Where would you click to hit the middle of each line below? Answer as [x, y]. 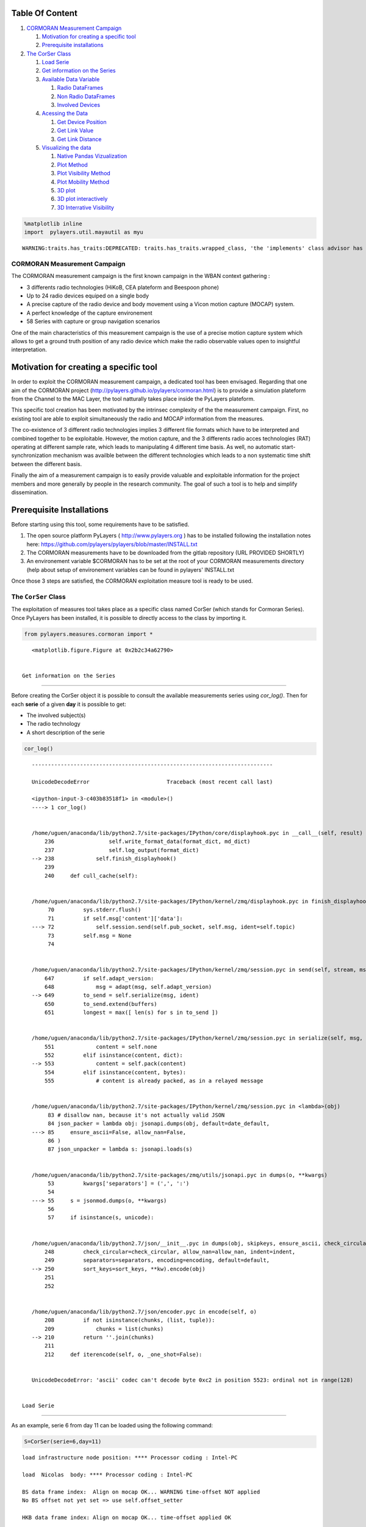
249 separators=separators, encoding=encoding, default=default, [157, 1260]
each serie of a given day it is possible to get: [69, 704]
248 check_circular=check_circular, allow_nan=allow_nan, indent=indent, [170, 1252]
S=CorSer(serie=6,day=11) [63, 1442]
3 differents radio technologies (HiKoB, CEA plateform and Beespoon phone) [123, 287]
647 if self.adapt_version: [99, 978]
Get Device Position [82, 122]
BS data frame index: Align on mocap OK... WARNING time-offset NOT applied [141, 1492]
